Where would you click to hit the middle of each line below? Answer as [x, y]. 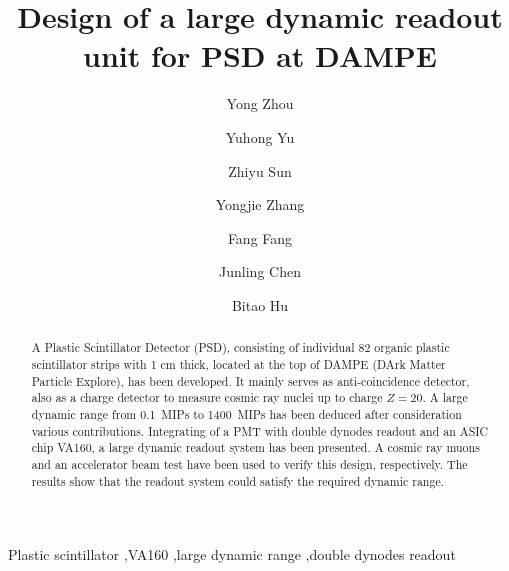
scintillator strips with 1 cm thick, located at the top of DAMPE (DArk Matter [238, 363]
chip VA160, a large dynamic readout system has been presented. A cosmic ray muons [255, 447]
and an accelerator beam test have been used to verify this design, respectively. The [249, 463]
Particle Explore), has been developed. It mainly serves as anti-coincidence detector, [250, 380]
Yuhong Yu [260, 136]
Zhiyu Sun [260, 170]
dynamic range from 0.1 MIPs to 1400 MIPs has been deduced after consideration [246, 413]
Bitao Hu [260, 304]
